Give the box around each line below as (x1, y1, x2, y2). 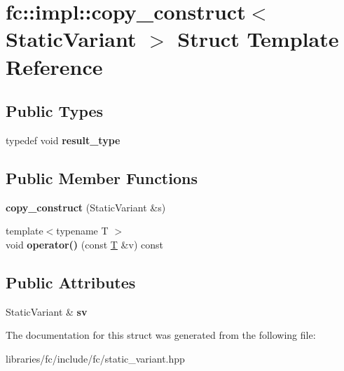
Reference (6, 52, 103, 80)
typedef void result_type (6, 132, 121, 147)
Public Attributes (6, 271, 136, 293)
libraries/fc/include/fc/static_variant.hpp (6, 351, 185, 365)
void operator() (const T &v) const (6, 237, 163, 251)
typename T (56, 223, 109, 238)
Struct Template (177, 24, 339, 53)
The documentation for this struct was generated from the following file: (6, 328, 316, 342)
